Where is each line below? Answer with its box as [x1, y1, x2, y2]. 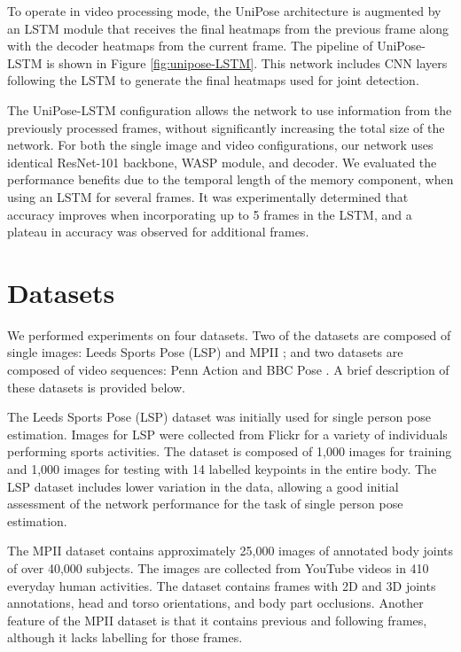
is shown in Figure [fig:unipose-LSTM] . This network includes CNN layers [46, 53, 448, 72]
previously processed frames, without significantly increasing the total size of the [7, 118, 445, 136]
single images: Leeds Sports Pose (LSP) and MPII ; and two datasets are [7, 343, 403, 361]
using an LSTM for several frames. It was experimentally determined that [7, 187, 409, 206]
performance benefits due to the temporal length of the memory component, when [7, 170, 454, 189]
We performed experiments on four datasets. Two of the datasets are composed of [7, 325, 451, 344]
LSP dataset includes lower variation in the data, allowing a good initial [7, 477, 399, 495]
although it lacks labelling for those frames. [7, 628, 243, 647]
